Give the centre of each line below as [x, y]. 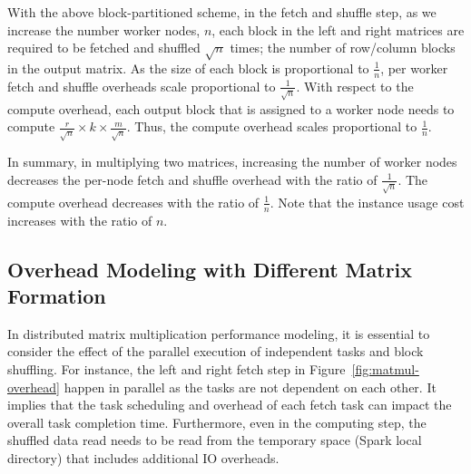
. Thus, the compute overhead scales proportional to [272, 126]
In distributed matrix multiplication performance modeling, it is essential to [219, 333]
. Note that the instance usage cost [367, 202]
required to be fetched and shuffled [104, 48]
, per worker [414, 68]
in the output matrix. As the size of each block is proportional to [188, 68]
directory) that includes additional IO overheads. [143, 458]
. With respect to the [355, 86]
